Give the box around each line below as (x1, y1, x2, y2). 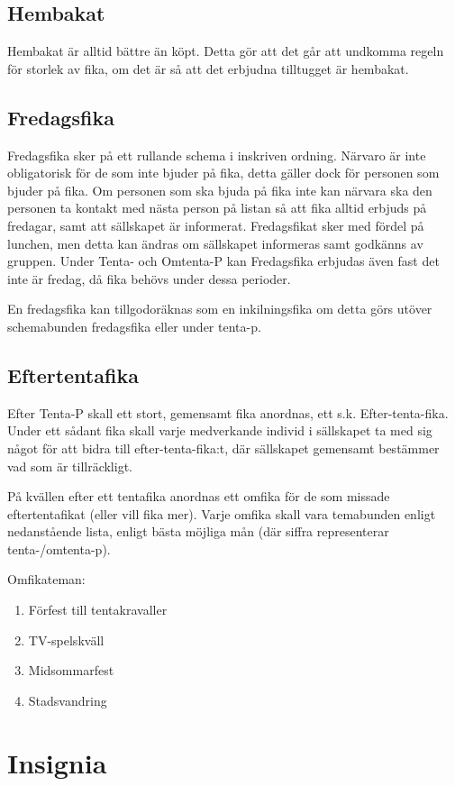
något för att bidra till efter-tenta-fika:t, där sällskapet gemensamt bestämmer (7, 438, 440, 457)
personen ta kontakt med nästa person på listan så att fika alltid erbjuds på (7, 198, 427, 217)
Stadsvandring (28, 690, 107, 709)
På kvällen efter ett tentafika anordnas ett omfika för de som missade (7, 487, 390, 506)
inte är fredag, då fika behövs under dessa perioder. (7, 269, 291, 288)
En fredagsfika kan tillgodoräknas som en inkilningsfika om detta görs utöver (7, 299, 432, 318)
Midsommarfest (28, 661, 114, 680)
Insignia (7, 744, 107, 781)
